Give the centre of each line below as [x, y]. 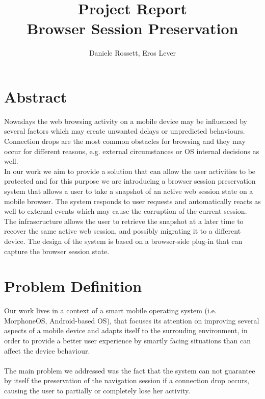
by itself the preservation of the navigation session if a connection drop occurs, [127, 380]
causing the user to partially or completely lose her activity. [97, 391]
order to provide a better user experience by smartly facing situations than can [127, 341]
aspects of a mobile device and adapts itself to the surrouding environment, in [126, 330]
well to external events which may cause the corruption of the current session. [126, 211]
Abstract [36, 96]
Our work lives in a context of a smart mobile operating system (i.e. [110, 310]
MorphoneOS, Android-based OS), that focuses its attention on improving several [132, 320]
